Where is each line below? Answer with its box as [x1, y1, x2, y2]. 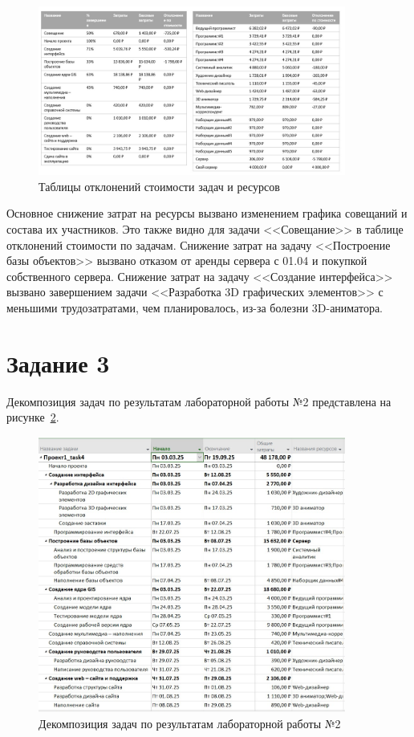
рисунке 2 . [6, 409, 59, 426]
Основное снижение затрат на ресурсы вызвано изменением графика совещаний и [6, 205, 408, 222]
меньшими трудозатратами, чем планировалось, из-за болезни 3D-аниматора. [6, 299, 384, 316]
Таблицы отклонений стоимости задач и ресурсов [39, 177, 280, 194]
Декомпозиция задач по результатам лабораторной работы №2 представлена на [6, 393, 392, 409]
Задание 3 [6, 346, 110, 379]
